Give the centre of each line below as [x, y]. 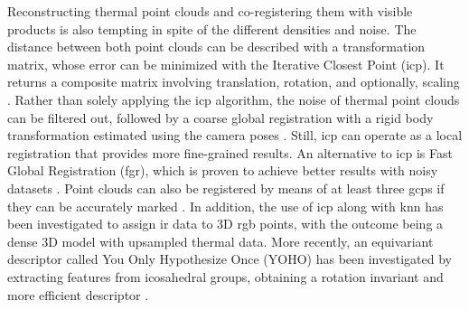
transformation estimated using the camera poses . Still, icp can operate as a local [235, 135]
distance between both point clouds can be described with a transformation [216, 47]
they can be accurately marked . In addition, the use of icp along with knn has [225, 206]
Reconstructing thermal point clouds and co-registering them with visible [210, 11]
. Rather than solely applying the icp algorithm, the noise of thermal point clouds [234, 99]
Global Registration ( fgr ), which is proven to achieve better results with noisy [223, 170]
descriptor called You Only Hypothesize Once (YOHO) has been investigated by [230, 259]
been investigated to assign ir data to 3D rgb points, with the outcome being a [225, 224]
